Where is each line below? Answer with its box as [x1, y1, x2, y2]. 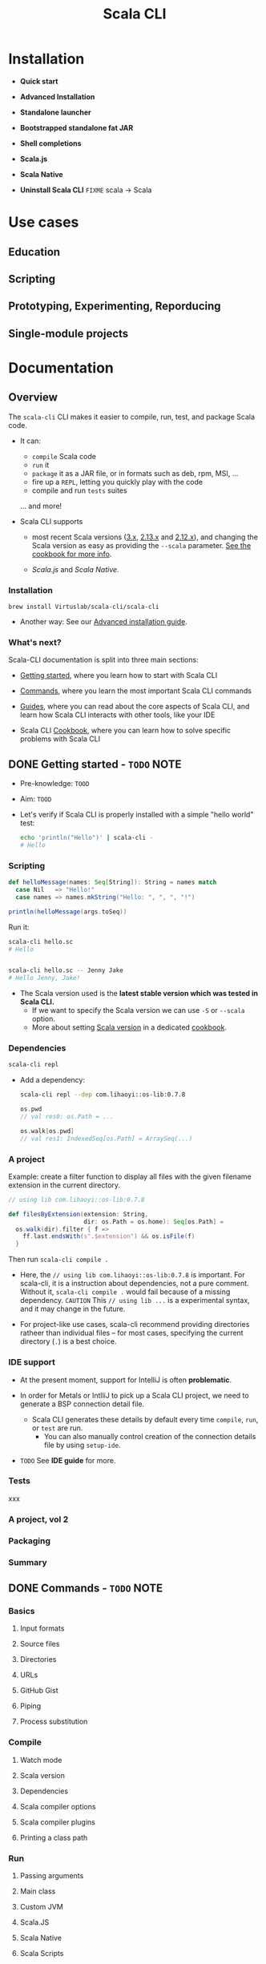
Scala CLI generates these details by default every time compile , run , [31, 1414, 259, 1424]
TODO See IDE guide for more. [19, 1455, 116, 1465]
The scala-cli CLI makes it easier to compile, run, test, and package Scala [8, 412, 255, 421]
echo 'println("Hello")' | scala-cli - [19, 834, 154, 842]
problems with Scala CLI [19, 734, 101, 744]
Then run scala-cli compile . [8, 1255, 109, 1264]
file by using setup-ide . [43, 1440, 121, 1450]
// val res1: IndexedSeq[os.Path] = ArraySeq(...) [19, 1135, 193, 1143]
